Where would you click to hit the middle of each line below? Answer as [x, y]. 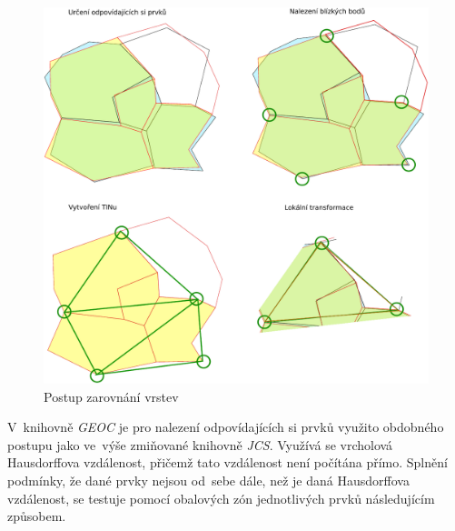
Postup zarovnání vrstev [111, 396]
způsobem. [37, 516]
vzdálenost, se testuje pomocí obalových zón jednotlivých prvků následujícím [221, 498]
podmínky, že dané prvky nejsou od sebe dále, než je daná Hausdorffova [208, 481]
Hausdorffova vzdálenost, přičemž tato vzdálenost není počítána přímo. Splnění [227, 462]
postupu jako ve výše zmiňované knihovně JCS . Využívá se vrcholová [200, 444]
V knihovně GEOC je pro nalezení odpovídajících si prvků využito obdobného [226, 427]
